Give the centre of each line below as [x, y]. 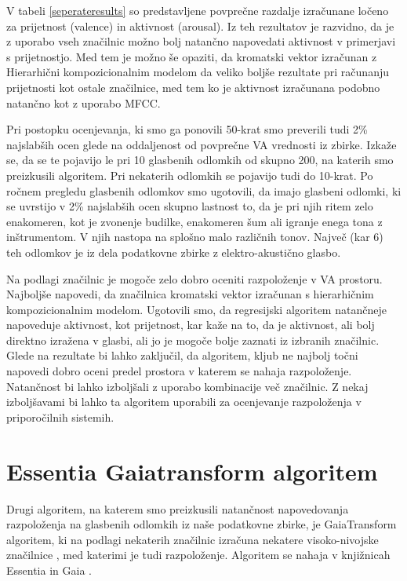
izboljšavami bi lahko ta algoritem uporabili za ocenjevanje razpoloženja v [184, 402]
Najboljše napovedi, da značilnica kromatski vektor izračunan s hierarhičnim [190, 294]
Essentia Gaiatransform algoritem [192, 471]
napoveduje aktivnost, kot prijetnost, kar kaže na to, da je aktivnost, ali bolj [191, 325]
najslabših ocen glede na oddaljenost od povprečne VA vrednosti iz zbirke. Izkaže [202, 144]
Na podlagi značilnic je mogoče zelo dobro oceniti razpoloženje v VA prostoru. [194, 278]
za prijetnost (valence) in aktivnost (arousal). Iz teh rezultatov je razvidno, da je [200, 26]
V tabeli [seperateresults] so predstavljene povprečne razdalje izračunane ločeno [198, 10]
